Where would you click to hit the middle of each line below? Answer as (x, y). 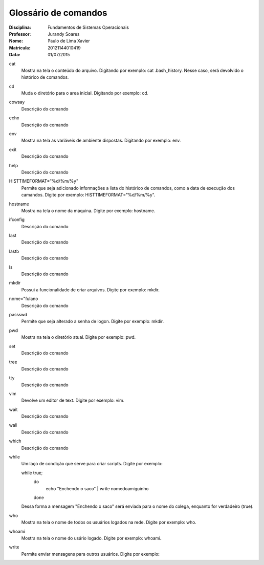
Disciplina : (20, 27)
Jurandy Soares (64, 34)
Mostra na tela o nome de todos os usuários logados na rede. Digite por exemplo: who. (109, 522)
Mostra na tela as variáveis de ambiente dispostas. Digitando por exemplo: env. (101, 141)
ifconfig (17, 219)
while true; (32, 473)
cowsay (17, 102)
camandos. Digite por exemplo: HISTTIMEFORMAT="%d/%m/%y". (88, 195)
